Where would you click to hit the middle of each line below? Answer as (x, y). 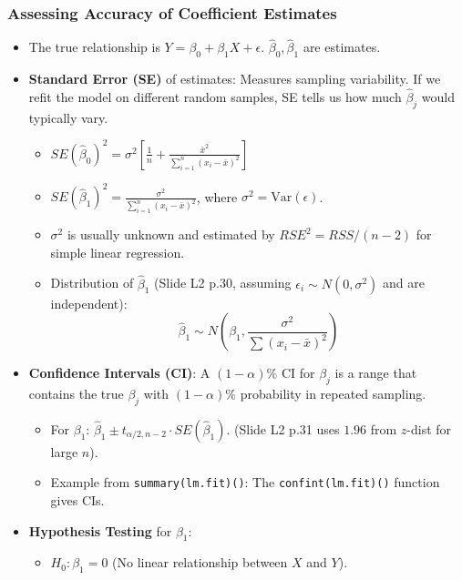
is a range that (376, 373)
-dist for (429, 428)
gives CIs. (77, 500)
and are (403, 283)
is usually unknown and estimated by (171, 234)
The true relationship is (94, 47)
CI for (298, 373)
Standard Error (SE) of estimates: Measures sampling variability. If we (235, 79)
